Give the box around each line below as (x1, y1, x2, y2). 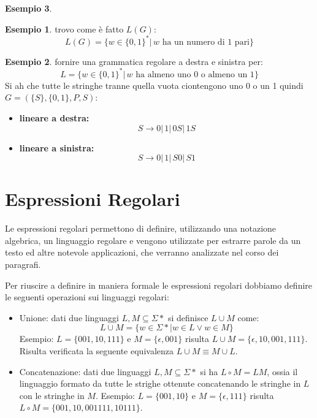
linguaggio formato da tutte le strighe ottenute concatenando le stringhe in (19, 377, 301, 390)
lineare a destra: (19, 111, 90, 124)
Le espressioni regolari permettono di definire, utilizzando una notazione (5, 222, 277, 235)
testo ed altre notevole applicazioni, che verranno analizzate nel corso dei (5, 246, 279, 259)
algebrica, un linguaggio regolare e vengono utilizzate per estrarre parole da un (5, 234, 301, 246)
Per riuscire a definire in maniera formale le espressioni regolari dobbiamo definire (5, 278, 313, 291)
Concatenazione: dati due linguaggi (19, 365, 151, 378)
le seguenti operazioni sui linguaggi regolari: (5, 291, 169, 303)
